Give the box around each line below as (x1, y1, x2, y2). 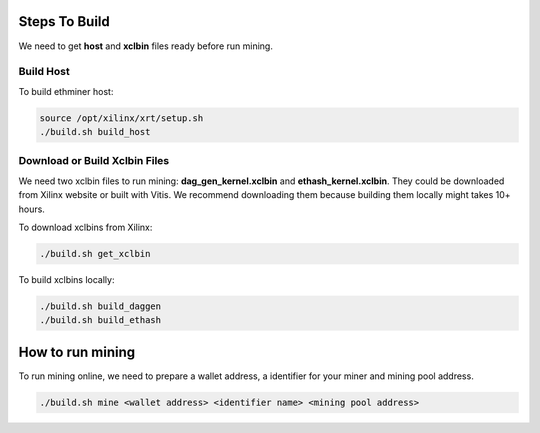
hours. (18, 203, 45, 215)
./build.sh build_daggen (39, 300, 162, 312)
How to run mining (18, 343, 136, 360)
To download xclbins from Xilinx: (18, 221, 153, 233)
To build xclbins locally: (18, 273, 115, 285)
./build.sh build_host (39, 126, 151, 138)
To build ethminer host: (18, 85, 114, 97)
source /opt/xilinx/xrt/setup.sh (39, 112, 204, 124)
